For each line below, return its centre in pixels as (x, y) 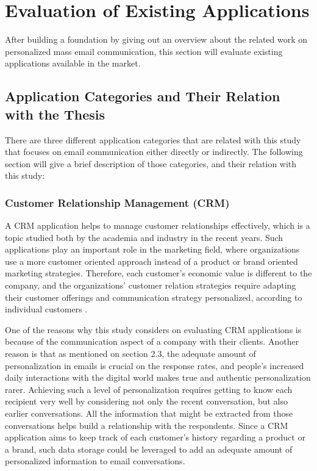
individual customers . (46, 309)
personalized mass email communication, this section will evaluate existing (144, 51)
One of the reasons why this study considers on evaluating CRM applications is (153, 329)
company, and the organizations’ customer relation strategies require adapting (151, 285)
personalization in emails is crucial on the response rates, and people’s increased (155, 365)
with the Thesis (55, 114)
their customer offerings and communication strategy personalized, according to (154, 297)
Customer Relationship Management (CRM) (117, 202)
